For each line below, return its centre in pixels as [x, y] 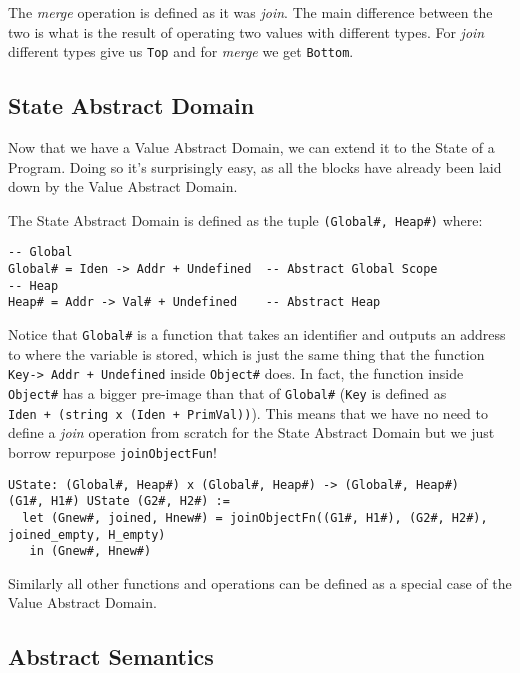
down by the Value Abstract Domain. [123, 186]
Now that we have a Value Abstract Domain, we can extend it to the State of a [251, 147]
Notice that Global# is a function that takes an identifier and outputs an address [257, 334]
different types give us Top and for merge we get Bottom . [181, 51]
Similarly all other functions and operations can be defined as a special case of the [260, 582]
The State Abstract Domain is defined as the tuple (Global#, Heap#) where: [245, 219]
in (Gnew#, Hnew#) [90, 551]
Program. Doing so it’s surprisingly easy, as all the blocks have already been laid [255, 166]
